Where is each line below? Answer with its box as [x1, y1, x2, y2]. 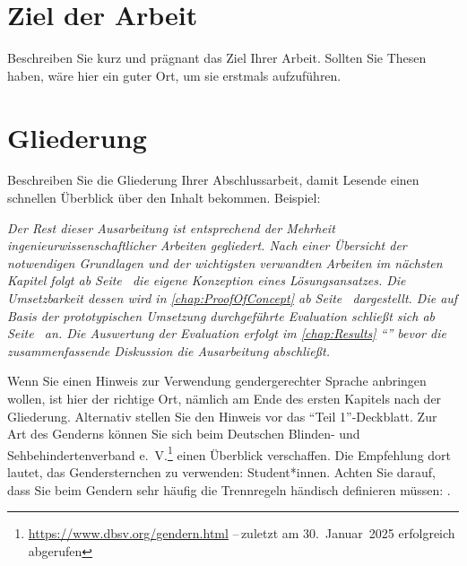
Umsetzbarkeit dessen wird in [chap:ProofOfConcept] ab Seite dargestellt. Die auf [7, 289, 458, 307]
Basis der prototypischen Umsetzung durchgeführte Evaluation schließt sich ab [7, 306, 436, 325]
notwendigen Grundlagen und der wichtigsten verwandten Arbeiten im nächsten [7, 253, 443, 272]
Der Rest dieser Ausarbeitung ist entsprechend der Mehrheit [7, 218, 335, 237]
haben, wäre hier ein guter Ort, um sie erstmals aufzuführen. [7, 65, 342, 84]
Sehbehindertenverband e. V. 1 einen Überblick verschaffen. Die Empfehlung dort [7, 442, 452, 464]
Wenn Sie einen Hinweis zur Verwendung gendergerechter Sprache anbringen [7, 371, 427, 390]
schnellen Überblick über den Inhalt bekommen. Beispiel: [7, 188, 321, 207]
